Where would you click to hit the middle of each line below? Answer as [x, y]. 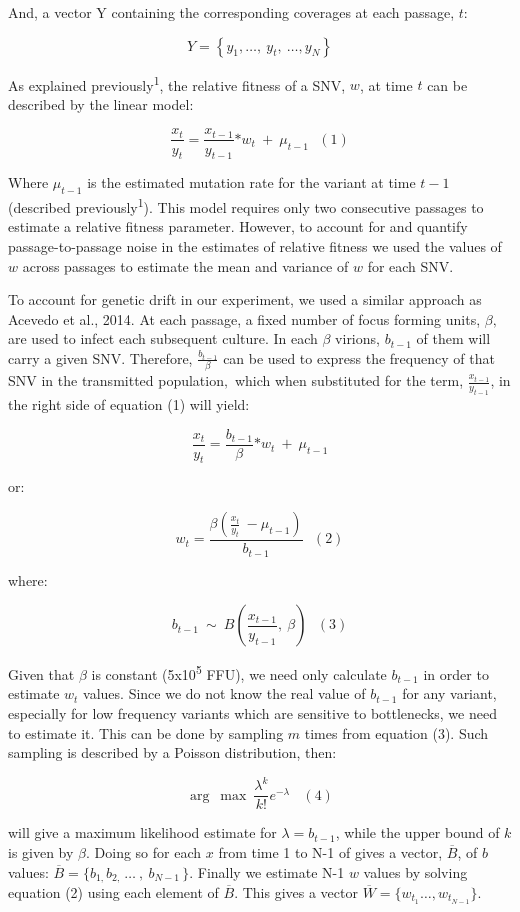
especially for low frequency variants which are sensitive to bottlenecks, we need [252, 712]
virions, [357, 338]
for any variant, [449, 693]
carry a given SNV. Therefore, [100, 357]
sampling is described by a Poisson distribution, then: [172, 752]
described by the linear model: [101, 103]
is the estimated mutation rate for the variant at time [251, 182]
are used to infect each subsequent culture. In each [163, 338]
